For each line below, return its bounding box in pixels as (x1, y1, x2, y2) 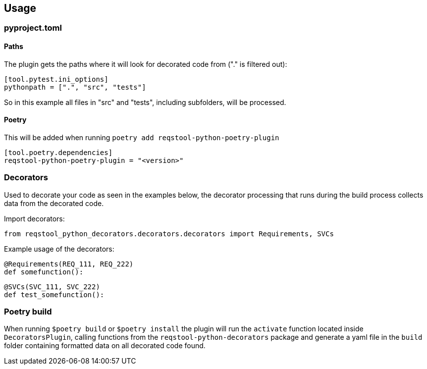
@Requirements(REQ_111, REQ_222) (4, 260, 134, 268)
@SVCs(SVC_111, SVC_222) (4, 282, 100, 291)
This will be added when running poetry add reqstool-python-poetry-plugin (4, 133, 279, 142)
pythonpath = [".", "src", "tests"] (4, 83, 146, 91)
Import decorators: (4, 214, 65, 223)
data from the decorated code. (4, 199, 104, 208)
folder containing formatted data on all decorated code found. (4, 341, 206, 350)
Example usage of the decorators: (4, 244, 114, 253)
